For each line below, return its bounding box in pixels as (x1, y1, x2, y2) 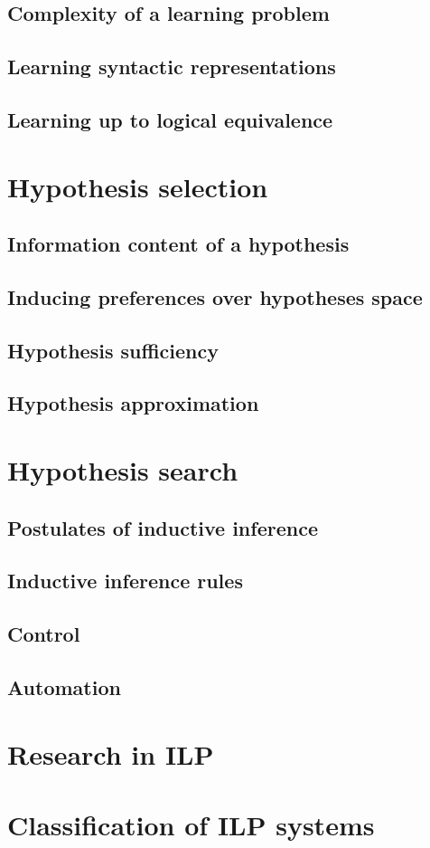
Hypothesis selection (7, 167, 268, 205)
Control (7, 620, 80, 648)
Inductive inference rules (7, 567, 243, 595)
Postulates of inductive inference (7, 513, 318, 541)
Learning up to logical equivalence (7, 105, 333, 133)
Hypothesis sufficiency (7, 336, 219, 364)
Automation (7, 672, 121, 700)
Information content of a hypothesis (7, 230, 350, 258)
